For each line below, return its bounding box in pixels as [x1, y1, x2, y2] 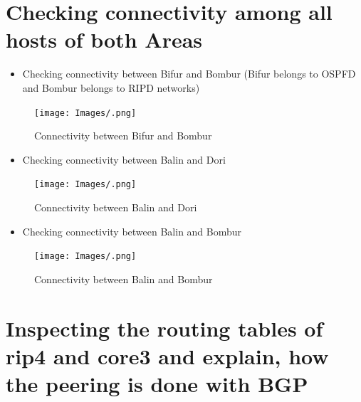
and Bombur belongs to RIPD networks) [22, 80, 200, 95]
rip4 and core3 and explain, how [6, 341, 329, 370]
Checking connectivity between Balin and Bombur [22, 223, 242, 238]
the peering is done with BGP [6, 369, 308, 398]
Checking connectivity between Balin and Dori [22, 152, 226, 166]
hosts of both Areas [6, 25, 203, 54]
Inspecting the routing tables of [6, 313, 323, 342]
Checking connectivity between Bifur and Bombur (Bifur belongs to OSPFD [22, 66, 356, 81]
